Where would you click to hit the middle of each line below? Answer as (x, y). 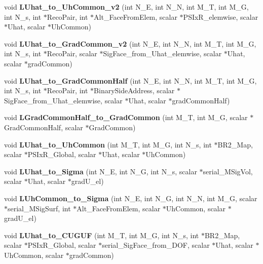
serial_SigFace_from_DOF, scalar (156, 245)
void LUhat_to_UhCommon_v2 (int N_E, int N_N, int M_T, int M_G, (126, 7)
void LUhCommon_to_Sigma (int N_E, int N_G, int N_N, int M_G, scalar (131, 198)
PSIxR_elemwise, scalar (221, 16)
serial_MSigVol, (228, 171)
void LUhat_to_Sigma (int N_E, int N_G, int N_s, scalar (101, 171)
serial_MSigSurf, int (39, 208)
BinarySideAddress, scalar (134, 90)
